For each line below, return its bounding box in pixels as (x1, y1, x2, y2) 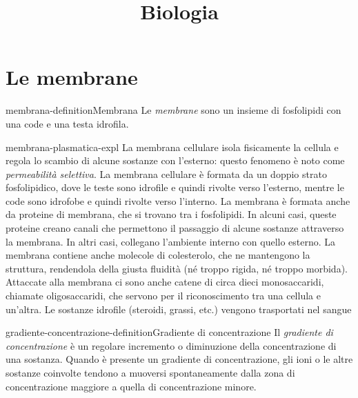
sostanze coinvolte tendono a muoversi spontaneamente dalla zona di (6, 366, 295, 379)
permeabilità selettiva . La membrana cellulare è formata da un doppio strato (6, 166, 327, 181)
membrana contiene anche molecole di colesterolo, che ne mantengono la (6, 248, 310, 262)
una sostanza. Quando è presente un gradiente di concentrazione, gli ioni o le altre (6, 352, 353, 366)
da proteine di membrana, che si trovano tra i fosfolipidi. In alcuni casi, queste (6, 207, 337, 221)
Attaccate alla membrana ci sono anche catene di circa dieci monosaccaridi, (6, 275, 324, 289)
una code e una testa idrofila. (6, 116, 129, 130)
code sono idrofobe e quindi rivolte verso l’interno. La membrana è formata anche (6, 193, 350, 208)
